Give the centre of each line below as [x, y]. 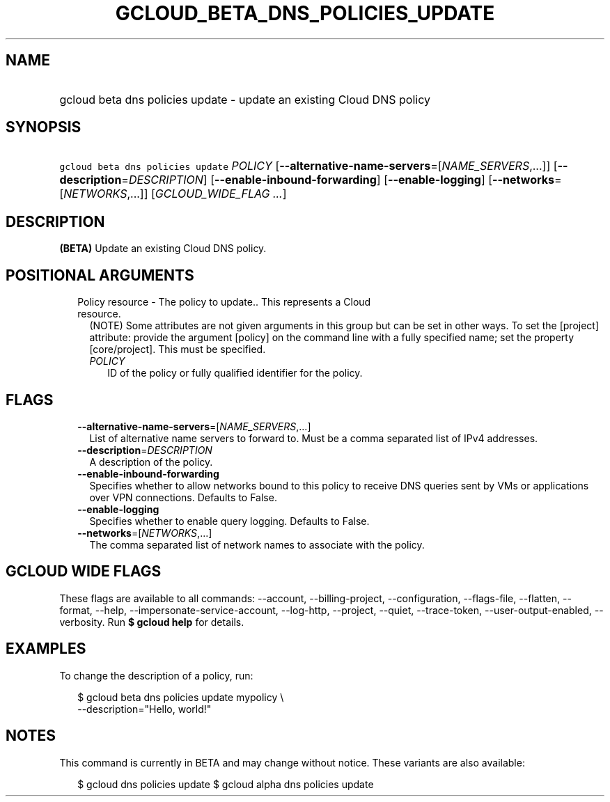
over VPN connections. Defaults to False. [183, 497]
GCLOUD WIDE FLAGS [84, 572]
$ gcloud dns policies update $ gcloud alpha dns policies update [226, 784]
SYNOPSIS [44, 127]
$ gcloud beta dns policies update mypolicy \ [181, 697]
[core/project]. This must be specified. [178, 349]
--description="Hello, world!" [144, 709]
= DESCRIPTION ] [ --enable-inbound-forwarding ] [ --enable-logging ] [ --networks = [342, 180]
